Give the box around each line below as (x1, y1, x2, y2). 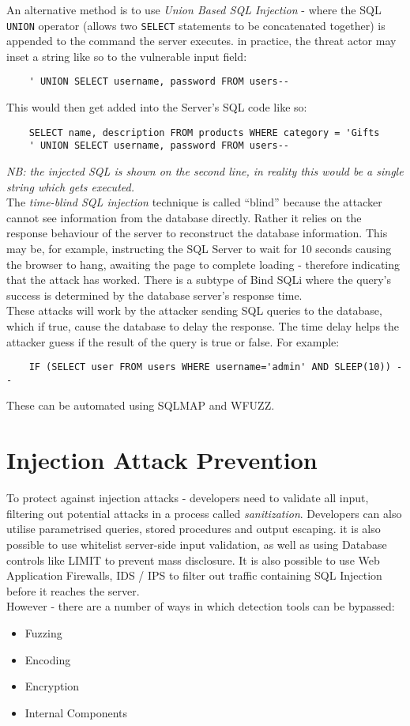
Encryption (24, 678, 80, 694)
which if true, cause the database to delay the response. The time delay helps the (6, 317, 400, 334)
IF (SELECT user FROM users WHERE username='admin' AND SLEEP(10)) (28, 361, 391, 373)
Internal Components (24, 704, 128, 720)
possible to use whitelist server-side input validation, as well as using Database (6, 535, 387, 552)
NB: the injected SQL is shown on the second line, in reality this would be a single (6, 163, 404, 179)
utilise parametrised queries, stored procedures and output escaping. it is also (6, 520, 381, 537)
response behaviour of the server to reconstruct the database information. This (6, 225, 388, 241)
